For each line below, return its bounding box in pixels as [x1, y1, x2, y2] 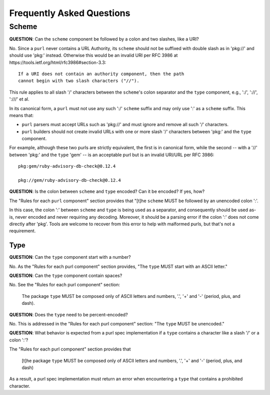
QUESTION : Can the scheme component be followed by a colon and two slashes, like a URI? [9, 36, 199, 42]
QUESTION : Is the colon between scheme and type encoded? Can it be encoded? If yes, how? [9, 188, 205, 195]
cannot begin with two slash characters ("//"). [18, 78, 139, 84]
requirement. [9, 228, 36, 234]
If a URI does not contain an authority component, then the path [18, 71, 184, 77]
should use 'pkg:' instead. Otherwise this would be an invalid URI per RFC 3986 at [9, 53, 178, 59]
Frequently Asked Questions [9, 8, 130, 19]
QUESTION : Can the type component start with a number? [9, 254, 131, 260]
